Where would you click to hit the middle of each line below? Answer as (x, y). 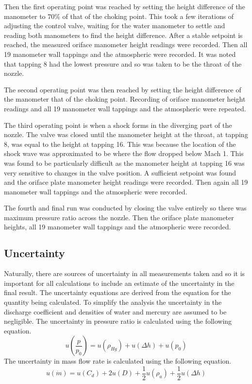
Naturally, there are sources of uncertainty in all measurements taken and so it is (125, 273)
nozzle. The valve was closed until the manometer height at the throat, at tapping (126, 134)
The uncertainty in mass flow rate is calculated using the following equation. (118, 361)
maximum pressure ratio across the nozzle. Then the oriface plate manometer (119, 217)
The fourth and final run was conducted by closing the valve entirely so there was (125, 208)
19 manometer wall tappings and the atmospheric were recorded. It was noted (120, 54)
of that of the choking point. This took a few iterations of (148, 16)
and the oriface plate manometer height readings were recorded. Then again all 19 (126, 182)
